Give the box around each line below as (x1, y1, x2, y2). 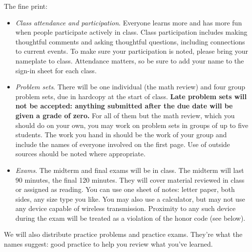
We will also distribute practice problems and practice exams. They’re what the (4, 229, 243, 239)
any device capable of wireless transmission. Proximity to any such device (15, 203, 236, 213)
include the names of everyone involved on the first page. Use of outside (15, 139, 230, 149)
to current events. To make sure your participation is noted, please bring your (15, 46, 248, 56)
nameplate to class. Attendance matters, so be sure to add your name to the (15, 55, 244, 65)
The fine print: (4, 1, 48, 11)
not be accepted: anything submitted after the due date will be (15, 101, 233, 111)
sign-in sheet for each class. (15, 65, 97, 75)
